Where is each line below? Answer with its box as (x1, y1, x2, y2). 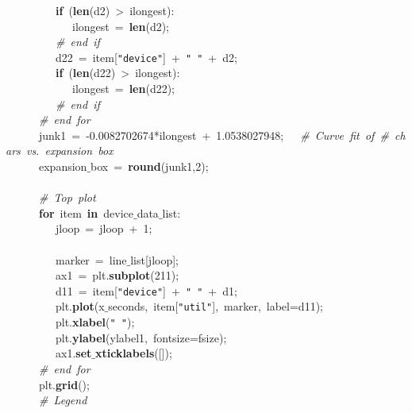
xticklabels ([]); (94, 345, 172, 361)
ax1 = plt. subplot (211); (55, 267, 179, 284)
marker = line (55, 251, 127, 268)
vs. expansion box (25, 142, 114, 159)
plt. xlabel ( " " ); (55, 314, 135, 330)
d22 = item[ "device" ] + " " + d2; (55, 48, 237, 65)
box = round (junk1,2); (90, 158, 209, 174)
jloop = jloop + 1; (55, 220, 152, 237)
